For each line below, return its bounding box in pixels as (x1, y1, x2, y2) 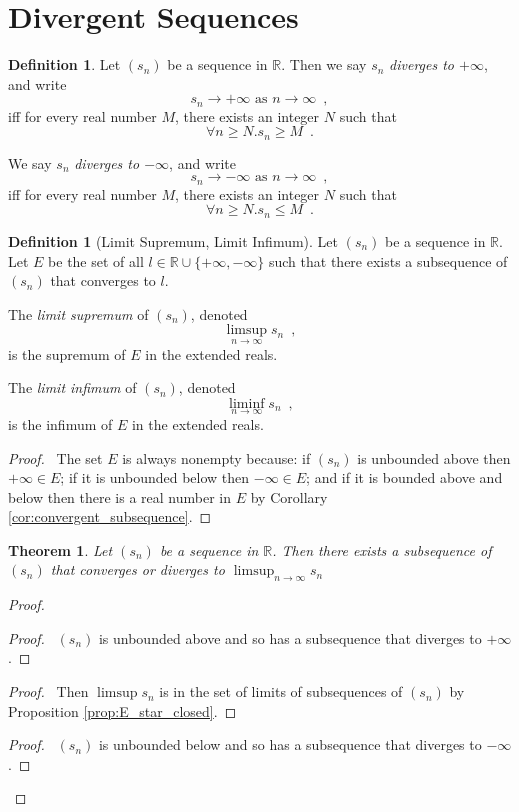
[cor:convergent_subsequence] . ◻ (8, 506, 212, 527)
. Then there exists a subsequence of (272, 539, 492, 560)
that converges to (50, 270, 156, 291)
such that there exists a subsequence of (268, 250, 508, 271)
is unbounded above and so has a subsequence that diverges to (98, 627, 482, 648)
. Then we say (281, 54, 367, 75)
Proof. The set (8, 447, 103, 468)
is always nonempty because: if (122, 447, 311, 468)
